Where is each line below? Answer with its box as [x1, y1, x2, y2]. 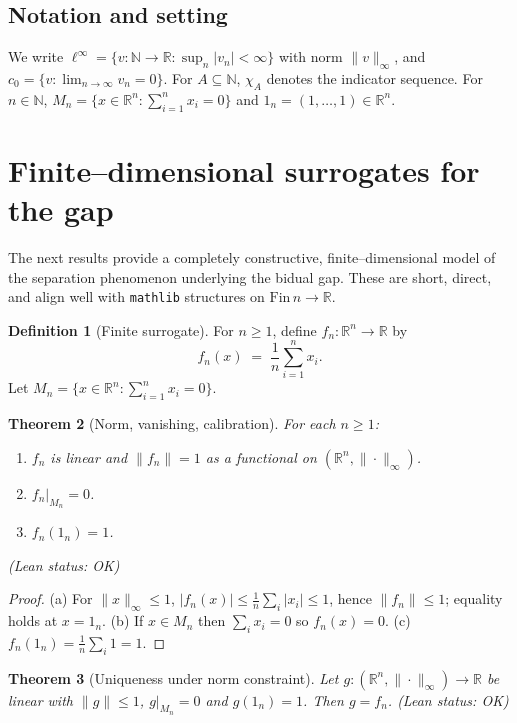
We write [8, 46, 64, 67]
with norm [278, 46, 343, 67]
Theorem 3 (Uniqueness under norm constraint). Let [8, 667, 339, 688]
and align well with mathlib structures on [8, 286, 265, 307]
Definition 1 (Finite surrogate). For [8, 319, 234, 340]
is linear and [50, 446, 128, 467]
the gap [8, 188, 114, 229]
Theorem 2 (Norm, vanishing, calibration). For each [8, 413, 336, 434]
